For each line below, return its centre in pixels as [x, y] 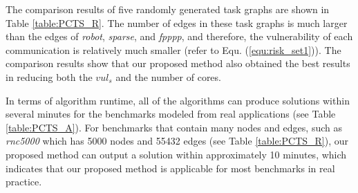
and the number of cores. [168, 76]
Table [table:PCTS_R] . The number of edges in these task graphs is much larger [177, 22]
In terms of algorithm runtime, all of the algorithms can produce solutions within [178, 100]
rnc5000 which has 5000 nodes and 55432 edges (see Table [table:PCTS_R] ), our [177, 141]
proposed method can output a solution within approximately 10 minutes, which [176, 154]
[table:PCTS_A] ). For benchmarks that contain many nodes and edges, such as [174, 127]
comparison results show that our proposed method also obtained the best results [178, 63]
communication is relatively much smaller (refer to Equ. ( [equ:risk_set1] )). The [173, 49]
